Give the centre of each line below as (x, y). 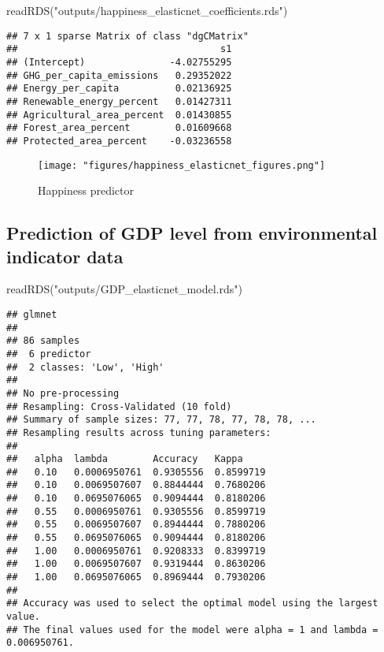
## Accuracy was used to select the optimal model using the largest (192, 604)
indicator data (65, 256)
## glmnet (32, 314)
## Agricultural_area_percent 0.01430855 (119, 115)
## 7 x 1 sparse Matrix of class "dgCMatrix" (127, 36)
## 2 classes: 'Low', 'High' (85, 367)
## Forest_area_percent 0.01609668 (119, 128)
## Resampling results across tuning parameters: (139, 432)
